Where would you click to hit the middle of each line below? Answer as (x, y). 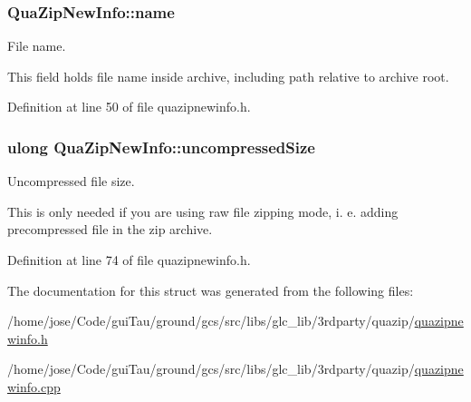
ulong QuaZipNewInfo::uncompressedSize (161, 147)
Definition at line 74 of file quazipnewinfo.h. (129, 260)
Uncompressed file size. (71, 181)
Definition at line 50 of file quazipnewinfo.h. (129, 107)
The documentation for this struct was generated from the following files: (211, 290)
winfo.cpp (34, 386)
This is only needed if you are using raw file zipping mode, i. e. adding (203, 211)
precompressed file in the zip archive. (110, 229)
